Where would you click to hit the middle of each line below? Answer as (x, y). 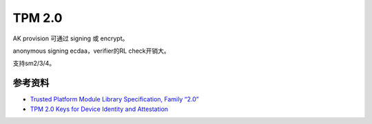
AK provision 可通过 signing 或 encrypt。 (71, 38)
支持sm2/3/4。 (34, 63)
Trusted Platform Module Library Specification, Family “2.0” (114, 99)
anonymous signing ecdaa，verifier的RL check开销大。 (91, 51)
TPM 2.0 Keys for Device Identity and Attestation (99, 109)
